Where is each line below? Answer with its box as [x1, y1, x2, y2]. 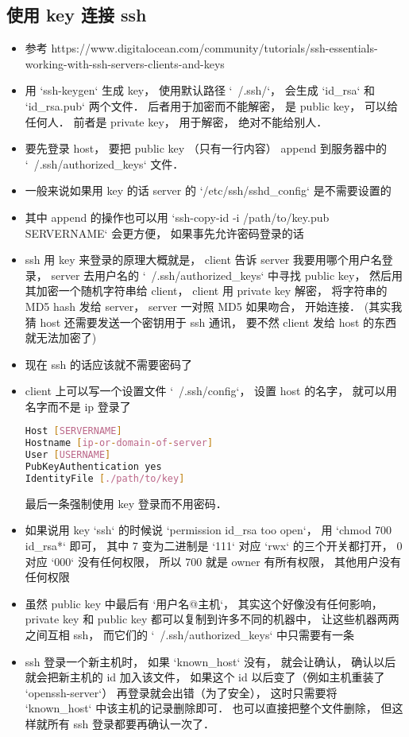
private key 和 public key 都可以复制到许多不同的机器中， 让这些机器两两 [25, 611, 399, 627]
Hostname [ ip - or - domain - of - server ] [25, 437, 214, 449]
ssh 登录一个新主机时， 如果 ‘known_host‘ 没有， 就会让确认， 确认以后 [25, 653, 396, 669]
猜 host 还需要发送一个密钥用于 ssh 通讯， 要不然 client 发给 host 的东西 [25, 313, 397, 330]
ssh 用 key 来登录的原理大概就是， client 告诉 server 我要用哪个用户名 [25, 251, 382, 268]
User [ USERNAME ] [25, 449, 111, 461]
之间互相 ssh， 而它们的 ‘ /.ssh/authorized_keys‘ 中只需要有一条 [25, 626, 354, 643]
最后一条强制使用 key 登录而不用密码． [25, 495, 227, 511]
